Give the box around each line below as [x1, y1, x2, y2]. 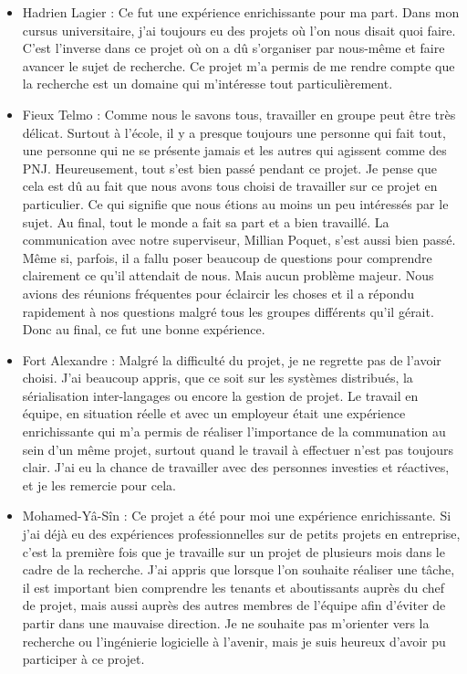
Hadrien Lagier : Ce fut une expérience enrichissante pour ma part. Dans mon [22, 3, 460, 21]
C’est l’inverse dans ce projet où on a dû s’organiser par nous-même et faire [22, 38, 445, 58]
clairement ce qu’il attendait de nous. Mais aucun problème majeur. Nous [22, 266, 434, 285]
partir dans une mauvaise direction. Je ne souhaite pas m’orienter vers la [22, 614, 430, 632]
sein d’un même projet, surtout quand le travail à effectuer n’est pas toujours [22, 439, 454, 458]
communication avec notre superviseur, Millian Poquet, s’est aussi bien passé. [22, 230, 456, 249]
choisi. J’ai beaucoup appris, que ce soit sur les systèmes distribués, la [22, 368, 413, 387]
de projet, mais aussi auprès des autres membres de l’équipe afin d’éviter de [22, 595, 446, 615]
